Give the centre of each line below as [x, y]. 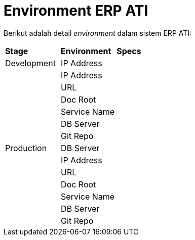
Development [30, 63]
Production [26, 148]
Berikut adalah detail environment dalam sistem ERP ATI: [98, 33]
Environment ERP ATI [76, 11]
